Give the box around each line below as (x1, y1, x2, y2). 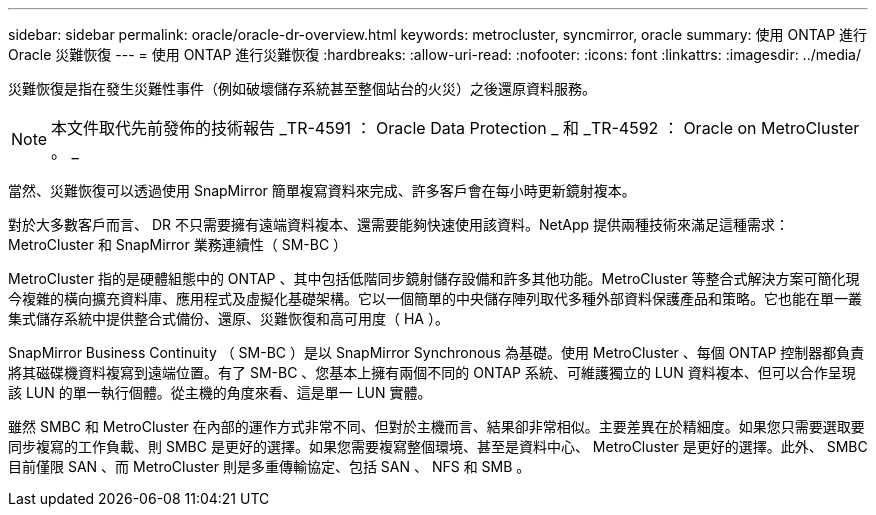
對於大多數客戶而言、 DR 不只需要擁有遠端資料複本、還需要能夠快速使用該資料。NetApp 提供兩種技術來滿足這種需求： (8, 216, 790, 233)
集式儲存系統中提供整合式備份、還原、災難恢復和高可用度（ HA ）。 (8, 310, 449, 327)
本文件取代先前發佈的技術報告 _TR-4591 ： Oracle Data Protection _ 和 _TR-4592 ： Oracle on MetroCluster (51, 118, 860, 138)
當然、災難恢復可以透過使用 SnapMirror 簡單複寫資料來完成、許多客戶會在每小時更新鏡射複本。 (8, 182, 636, 199)
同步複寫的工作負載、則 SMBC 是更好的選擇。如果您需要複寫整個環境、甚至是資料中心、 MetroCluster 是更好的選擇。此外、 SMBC (8, 438, 868, 455)
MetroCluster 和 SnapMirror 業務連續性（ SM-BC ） (8, 236, 348, 253)
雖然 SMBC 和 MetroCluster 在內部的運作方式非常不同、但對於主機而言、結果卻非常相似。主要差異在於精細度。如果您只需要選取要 (8, 418, 865, 435)
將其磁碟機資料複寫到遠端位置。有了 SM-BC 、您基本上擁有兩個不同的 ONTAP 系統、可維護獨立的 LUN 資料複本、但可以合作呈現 (8, 364, 856, 381)
